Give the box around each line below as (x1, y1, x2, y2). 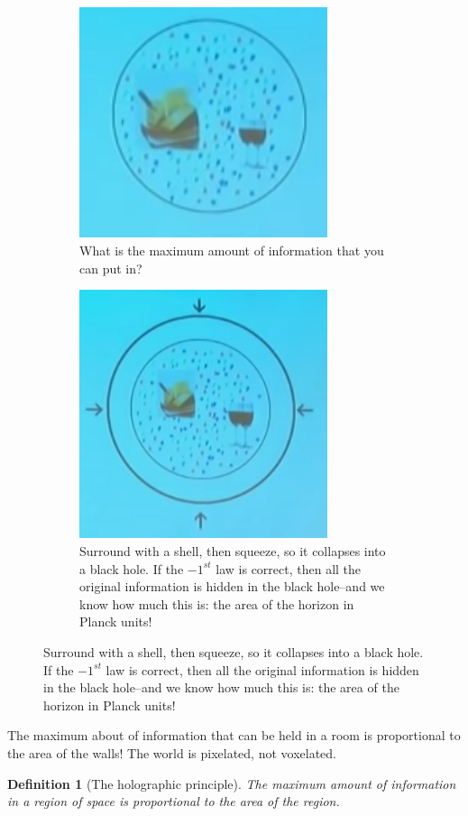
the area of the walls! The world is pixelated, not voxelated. (7, 743, 336, 762)
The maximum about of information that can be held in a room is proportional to (7, 726, 461, 745)
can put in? (79, 258, 142, 277)
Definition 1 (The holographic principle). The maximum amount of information (7, 774, 456, 793)
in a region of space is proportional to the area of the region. (7, 792, 340, 811)
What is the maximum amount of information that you (79, 241, 384, 260)
